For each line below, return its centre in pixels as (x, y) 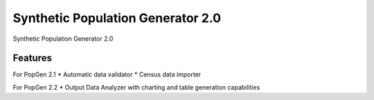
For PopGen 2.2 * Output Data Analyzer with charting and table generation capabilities (136, 87)
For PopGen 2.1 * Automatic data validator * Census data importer (107, 74)
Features (32, 58)
